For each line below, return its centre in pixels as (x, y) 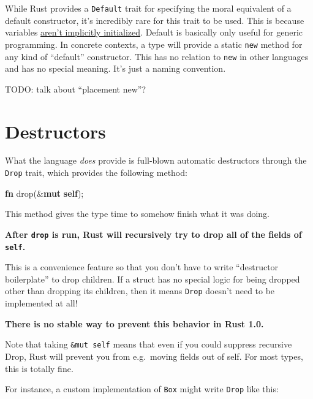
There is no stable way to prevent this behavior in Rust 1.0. (134, 323)
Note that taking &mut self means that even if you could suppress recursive (149, 344)
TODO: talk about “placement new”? (76, 89)
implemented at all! (41, 303)
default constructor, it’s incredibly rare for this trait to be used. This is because (155, 20)
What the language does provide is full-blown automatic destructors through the (156, 160)
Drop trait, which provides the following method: (96, 173)
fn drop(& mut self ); (44, 193)
